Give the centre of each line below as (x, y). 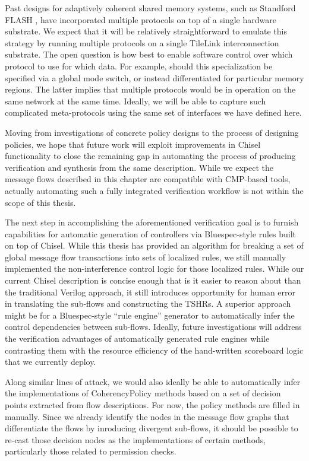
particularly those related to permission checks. (91, 451)
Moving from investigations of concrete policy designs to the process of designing (152, 132)
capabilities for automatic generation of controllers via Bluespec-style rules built (150, 233)
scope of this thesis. (40, 202)
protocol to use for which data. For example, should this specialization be (139, 66)
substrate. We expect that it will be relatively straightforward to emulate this (146, 31)
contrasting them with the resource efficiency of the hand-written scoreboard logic (154, 350)
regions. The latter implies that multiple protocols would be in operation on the (150, 89)
